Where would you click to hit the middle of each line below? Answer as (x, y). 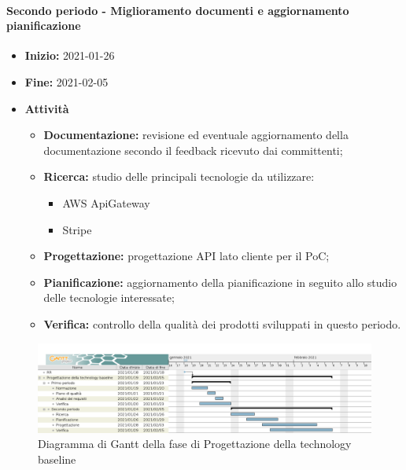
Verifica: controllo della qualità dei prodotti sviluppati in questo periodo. (222, 323)
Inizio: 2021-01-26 (70, 55)
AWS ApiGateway (106, 202)
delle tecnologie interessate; (109, 297)
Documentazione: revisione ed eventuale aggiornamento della (196, 135)
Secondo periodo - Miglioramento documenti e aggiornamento (178, 10)
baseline (57, 459)
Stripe (77, 229)
